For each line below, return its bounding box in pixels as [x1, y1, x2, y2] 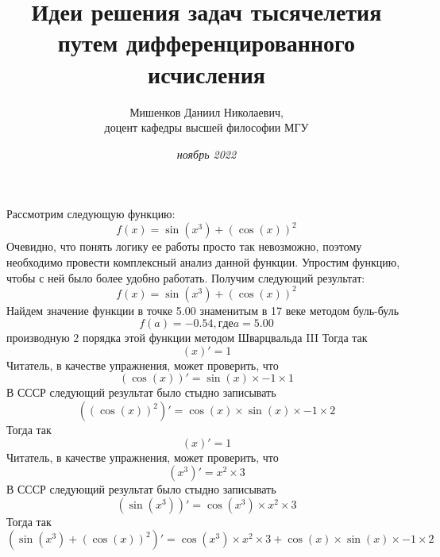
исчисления [148, 57, 265, 90]
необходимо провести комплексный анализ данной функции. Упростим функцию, [6, 253, 400, 270]
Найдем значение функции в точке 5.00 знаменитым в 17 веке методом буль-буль [6, 302, 399, 318]
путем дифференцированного [57, 26, 356, 59]
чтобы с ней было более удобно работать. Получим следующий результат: [6, 269, 365, 286]
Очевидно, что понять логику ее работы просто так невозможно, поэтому [6, 238, 362, 255]
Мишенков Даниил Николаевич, [129, 103, 284, 120]
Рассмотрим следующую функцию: [6, 206, 176, 222]
